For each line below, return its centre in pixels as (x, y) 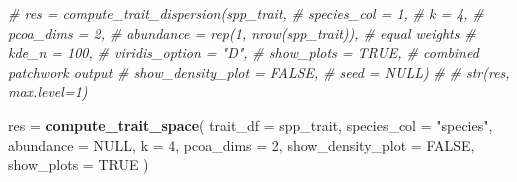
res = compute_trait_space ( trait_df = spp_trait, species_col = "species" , (250, 124)
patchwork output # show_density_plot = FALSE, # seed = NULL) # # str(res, (259, 71)
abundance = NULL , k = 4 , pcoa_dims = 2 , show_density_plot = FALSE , (241, 144)
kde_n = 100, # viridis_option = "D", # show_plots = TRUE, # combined (243, 52)
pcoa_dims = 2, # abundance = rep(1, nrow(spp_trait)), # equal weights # (242, 32)
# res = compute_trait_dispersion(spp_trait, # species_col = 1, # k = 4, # (246, 13)
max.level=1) (48, 91)
